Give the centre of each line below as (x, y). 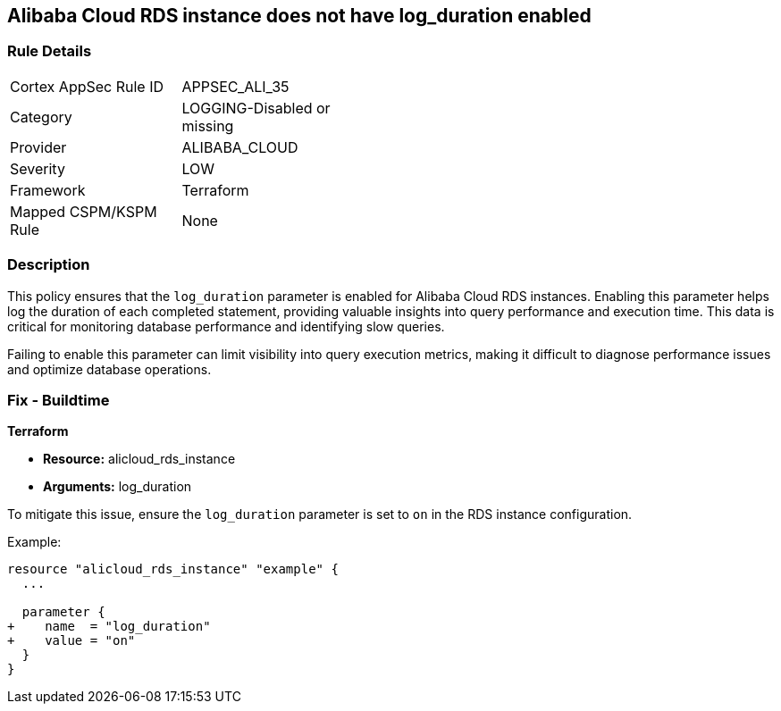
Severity (38, 168)
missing (208, 125)
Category (41, 117)
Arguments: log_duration (118, 487)
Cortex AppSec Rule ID (87, 86)
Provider (38, 147)
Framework (48, 190)
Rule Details (50, 51)
